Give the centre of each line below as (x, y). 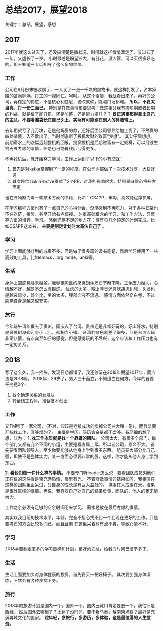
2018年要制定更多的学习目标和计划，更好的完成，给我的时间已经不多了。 (78, 549)
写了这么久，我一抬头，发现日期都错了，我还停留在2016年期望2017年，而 (78, 372)
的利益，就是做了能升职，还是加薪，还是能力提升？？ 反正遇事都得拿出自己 (80, 114)
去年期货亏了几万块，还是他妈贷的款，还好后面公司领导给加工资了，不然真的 (81, 130)
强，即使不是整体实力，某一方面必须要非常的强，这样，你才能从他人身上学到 (81, 456)
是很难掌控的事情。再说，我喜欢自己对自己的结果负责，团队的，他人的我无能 (81, 491)
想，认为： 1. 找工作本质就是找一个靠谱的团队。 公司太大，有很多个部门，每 (81, 438)
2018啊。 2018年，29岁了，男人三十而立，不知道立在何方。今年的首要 (84, 378)
